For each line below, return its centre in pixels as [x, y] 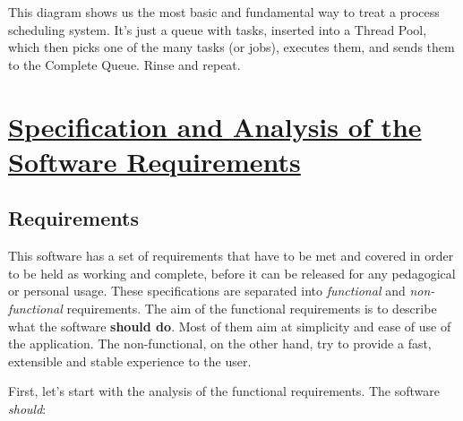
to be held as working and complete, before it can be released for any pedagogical [232, 273]
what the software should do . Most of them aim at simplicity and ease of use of [230, 326]
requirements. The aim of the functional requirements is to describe [252, 308]
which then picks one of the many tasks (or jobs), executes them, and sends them [231, 47]
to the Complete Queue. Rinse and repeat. [124, 64]
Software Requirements [154, 161]
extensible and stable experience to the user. [130, 361]
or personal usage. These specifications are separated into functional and [207, 291]
